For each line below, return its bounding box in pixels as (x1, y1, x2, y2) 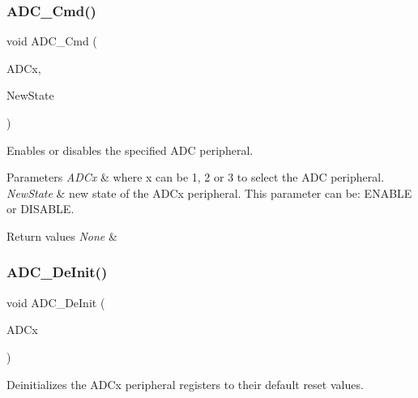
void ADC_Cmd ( (6, 32, 97, 49)
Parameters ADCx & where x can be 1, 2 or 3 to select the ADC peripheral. (6, 169, 385, 186)
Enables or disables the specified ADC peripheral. (6, 141, 254, 158)
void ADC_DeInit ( (6, 293, 105, 310)
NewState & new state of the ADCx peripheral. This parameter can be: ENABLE (6, 184, 412, 201)
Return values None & (6, 227, 117, 244)
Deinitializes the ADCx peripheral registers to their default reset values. (6, 375, 364, 392)
